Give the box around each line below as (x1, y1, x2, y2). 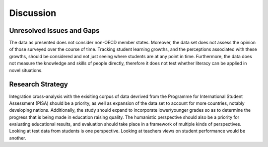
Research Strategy (9, 80, 68, 89)
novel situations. (9, 67, 43, 73)
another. (9, 135, 26, 141)
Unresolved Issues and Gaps (9, 26, 100, 35)
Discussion (9, 7, 57, 18)
